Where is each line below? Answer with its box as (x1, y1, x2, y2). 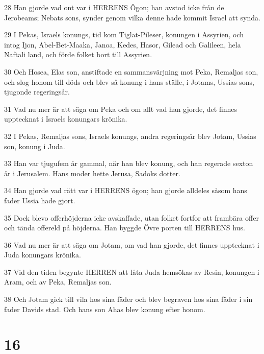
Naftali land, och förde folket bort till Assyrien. (4, 49, 152, 60)
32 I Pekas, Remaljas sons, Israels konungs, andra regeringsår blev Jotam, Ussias (4, 130, 256, 141)
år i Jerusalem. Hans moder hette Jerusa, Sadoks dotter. (4, 168, 180, 178)
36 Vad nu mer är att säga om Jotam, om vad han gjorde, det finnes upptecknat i (4, 239, 259, 250)
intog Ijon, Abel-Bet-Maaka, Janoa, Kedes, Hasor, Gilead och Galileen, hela (4, 39, 241, 50)
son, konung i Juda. (4, 140, 65, 151)
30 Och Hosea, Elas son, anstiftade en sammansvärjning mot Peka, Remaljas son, (4, 66, 258, 77)
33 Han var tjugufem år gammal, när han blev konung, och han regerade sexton (4, 158, 253, 169)
